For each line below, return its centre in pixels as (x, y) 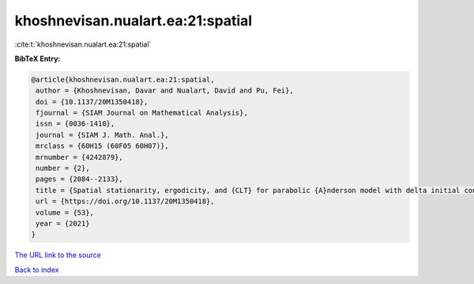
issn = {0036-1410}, (75, 124)
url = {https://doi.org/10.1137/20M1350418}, (125, 201)
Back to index (37, 270)
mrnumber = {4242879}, (80, 157)
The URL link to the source (58, 255)
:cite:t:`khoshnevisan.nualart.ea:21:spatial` (83, 44)
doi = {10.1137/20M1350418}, (92, 102)
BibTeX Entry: (38, 59)
